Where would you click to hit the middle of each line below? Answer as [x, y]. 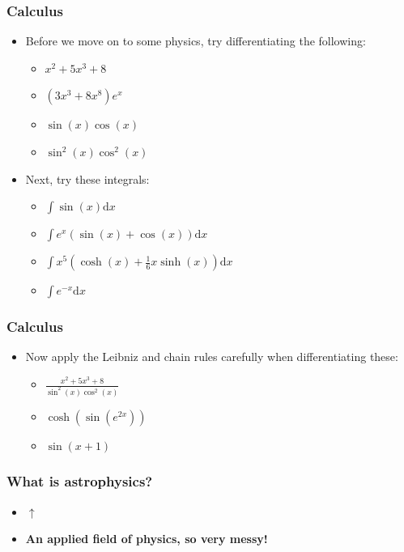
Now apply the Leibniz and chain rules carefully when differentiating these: [212, 357]
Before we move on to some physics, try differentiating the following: [196, 41]
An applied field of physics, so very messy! [147, 539]
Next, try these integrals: [87, 178]
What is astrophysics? [80, 481]
